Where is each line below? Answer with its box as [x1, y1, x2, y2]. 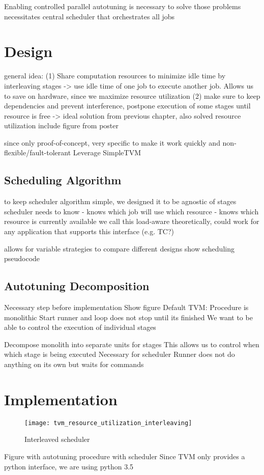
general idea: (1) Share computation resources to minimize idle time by [4, 70, 226, 81]
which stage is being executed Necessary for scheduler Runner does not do [4, 349, 235, 359]
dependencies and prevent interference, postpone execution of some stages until [4, 100, 251, 111]
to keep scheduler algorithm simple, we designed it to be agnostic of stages [4, 196, 237, 207]
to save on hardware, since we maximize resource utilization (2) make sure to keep [4, 90, 260, 101]
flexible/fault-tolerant [4, 147, 71, 158]
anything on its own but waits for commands [4, 359, 144, 369]
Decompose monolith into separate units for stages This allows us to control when [4, 339, 259, 349]
